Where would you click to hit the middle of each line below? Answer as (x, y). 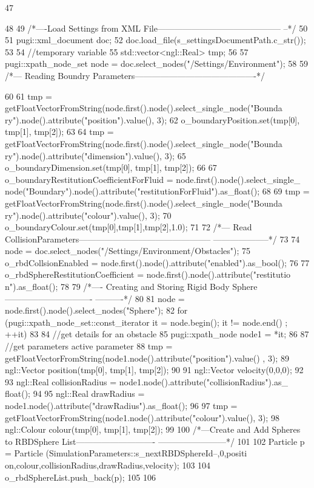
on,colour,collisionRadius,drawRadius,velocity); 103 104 (108, 465)
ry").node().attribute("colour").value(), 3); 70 (88, 215)
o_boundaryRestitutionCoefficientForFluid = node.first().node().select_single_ (153, 179)
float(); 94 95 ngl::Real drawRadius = (75, 393)
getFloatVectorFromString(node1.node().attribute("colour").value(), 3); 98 (142, 417)
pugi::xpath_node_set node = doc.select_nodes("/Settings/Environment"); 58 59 (156, 64)
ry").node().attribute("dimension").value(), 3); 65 (95, 155)
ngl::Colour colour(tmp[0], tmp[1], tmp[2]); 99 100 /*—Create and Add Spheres (153, 429)
